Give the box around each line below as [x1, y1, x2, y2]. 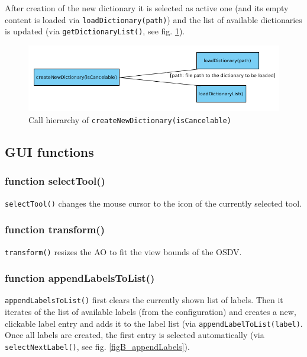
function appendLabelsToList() [5, 271, 155, 285]
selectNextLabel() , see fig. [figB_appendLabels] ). [5, 340, 190, 352]
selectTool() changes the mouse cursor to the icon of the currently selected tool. [5, 197, 302, 209]
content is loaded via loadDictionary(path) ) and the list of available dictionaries [5, 13, 302, 25]
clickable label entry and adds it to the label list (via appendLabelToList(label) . [5, 317, 303, 329]
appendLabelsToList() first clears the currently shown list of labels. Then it [5, 294, 283, 306]
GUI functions [5, 143, 94, 161]
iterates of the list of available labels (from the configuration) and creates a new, [5, 305, 296, 318]
